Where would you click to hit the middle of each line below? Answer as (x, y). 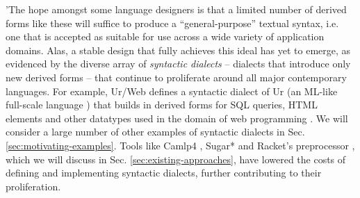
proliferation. (33, 186)
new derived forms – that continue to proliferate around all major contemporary (176, 77)
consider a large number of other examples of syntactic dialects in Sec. (155, 132)
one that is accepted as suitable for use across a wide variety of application (165, 36)
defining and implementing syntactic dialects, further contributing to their (164, 173)
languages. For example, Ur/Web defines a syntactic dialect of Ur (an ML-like (172, 91)
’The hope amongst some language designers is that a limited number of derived (176, 9)
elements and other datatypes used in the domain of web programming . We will (177, 118)
